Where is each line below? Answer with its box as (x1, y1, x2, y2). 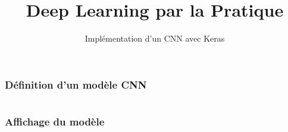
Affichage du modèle (5, 114, 105, 128)
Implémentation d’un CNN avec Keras (84, 32, 225, 45)
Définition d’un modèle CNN (5, 77, 147, 92)
